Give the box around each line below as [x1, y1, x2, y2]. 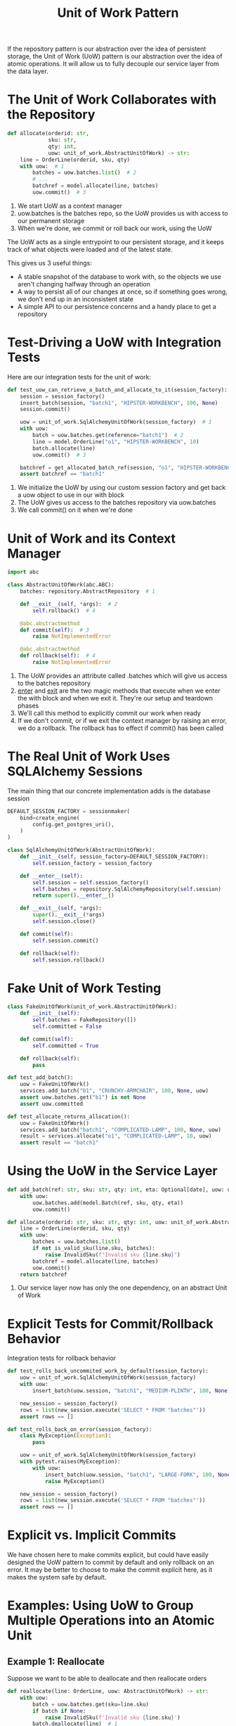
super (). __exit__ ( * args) [32, 912, 105, 919]
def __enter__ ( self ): [20, 872, 83, 879]
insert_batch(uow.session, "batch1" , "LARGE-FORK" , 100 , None [44, 1471, 231, 1478]
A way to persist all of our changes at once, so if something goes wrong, [17, 287, 228, 296]
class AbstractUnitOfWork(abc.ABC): [7, 581, 114, 588]
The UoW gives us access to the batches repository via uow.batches [17, 498, 216, 507]
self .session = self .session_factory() [32, 878, 150, 886]
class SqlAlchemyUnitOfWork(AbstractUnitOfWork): [7, 847, 156, 854]
